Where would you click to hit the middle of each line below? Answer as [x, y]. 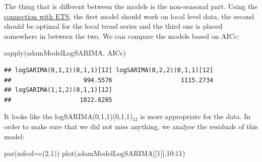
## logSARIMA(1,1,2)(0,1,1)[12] [58, 90]
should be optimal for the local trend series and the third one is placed [113, 26]
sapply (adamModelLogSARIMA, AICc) [65, 53]
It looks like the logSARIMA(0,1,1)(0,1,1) [69, 116]
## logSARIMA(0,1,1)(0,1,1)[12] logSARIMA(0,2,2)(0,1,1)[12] [109, 70]
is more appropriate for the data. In [195, 116]
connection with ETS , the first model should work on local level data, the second [129, 16]
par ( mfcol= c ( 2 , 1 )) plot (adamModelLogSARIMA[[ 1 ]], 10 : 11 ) [95, 153]
